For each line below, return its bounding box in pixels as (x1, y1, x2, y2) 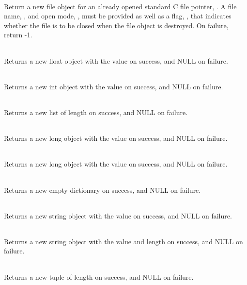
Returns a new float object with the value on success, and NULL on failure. (4, 55, 228, 66)
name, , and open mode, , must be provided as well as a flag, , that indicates (4, 11, 232, 21)
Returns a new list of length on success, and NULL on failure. (4, 107, 188, 117)
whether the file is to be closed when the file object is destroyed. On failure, (4, 20, 229, 30)
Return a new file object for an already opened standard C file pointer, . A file (4, 1, 237, 11)
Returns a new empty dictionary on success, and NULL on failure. (4, 184, 201, 195)
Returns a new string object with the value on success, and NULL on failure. (4, 210, 232, 220)
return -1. (4, 30, 32, 40)
